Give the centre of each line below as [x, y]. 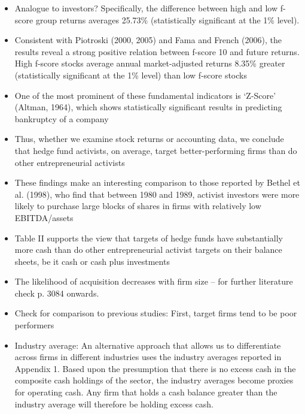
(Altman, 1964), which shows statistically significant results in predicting [148, 107]
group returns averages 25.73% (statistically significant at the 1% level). [167, 19]
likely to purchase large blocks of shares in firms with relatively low [138, 206]
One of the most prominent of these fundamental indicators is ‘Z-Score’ [145, 95]
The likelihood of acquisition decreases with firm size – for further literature [154, 281]
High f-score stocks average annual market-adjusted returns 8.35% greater [150, 63]
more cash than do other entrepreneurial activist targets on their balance [148, 250]
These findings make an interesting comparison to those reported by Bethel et [157, 182]
